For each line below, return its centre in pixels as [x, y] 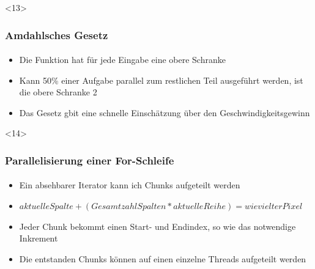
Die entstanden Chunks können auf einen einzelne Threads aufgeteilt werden [163, 258]
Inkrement [39, 238]
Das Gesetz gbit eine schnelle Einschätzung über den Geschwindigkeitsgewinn [165, 112]
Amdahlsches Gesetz [57, 35]
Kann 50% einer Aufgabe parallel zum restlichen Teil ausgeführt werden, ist [161, 80]
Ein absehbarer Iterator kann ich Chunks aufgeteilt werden [130, 185]
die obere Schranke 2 [58, 92]
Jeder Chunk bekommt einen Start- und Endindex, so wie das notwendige [157, 226]
